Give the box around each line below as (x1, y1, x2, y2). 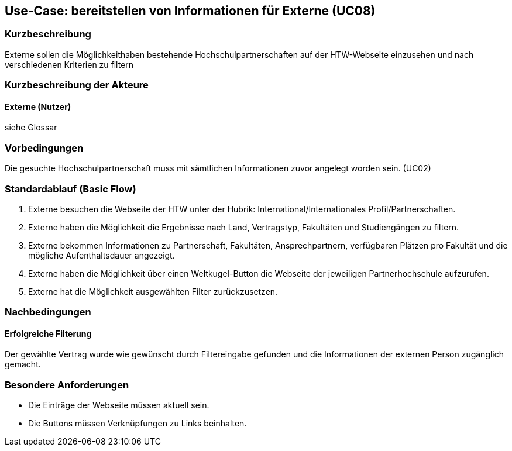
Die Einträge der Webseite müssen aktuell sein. (28, 400, 209, 411)
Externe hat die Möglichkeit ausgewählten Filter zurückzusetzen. (28, 286, 278, 297)
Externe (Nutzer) (5, 101, 71, 112)
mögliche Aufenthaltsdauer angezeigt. (28, 250, 175, 260)
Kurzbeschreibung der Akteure (5, 79, 149, 91)
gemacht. (5, 359, 41, 370)
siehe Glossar (5, 122, 57, 133)
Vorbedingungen (5, 142, 84, 154)
